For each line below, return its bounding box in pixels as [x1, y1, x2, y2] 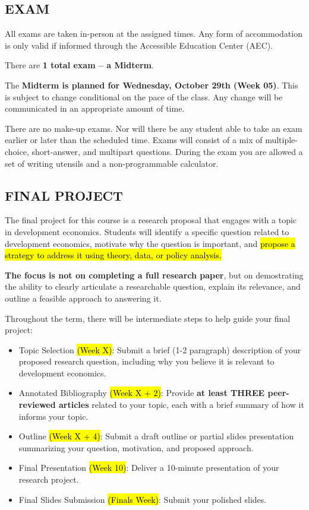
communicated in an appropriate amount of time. [5, 102, 185, 115]
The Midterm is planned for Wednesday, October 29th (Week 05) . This [5, 78, 298, 91]
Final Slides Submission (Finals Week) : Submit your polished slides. [18, 493, 267, 505]
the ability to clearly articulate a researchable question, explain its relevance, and [5, 280, 301, 293]
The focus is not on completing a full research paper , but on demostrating [5, 268, 304, 281]
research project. [18, 473, 79, 486]
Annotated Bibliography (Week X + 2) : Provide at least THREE [18, 387, 265, 399]
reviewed [18, 398, 56, 411]
